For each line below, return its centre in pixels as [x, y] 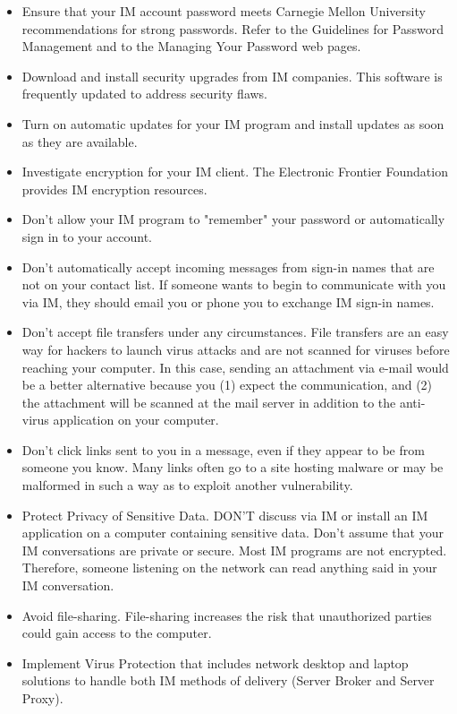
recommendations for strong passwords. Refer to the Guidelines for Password [233, 28]
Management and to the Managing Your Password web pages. [191, 46]
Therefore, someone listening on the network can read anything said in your [229, 568]
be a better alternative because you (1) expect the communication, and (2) [227, 385]
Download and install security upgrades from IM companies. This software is [232, 76]
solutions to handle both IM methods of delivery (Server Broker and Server [228, 680]
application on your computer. [136, 420]
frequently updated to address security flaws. [145, 94]
